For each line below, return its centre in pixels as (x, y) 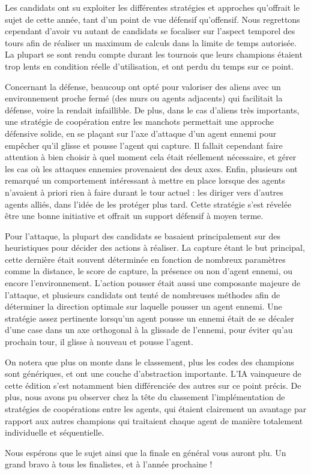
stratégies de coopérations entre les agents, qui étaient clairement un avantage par (156, 409)
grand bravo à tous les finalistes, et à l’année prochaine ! (109, 464)
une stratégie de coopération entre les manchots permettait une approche (140, 121)
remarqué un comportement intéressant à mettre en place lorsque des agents (145, 180)
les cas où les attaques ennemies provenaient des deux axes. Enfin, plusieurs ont (151, 168)
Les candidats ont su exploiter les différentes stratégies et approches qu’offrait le (152, 7)
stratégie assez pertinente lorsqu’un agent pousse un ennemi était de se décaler (149, 318)
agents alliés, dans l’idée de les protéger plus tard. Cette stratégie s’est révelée (148, 204)
